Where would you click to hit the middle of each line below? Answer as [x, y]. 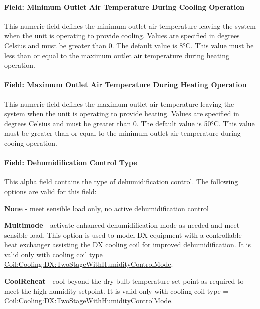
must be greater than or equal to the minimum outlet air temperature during [122, 133]
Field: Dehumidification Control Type [71, 163]
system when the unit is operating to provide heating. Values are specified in [122, 113]
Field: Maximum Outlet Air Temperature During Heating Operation [125, 84]
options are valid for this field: [50, 191]
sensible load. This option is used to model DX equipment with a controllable [123, 235]
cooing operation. [31, 142]
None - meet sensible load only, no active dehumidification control [106, 208]
